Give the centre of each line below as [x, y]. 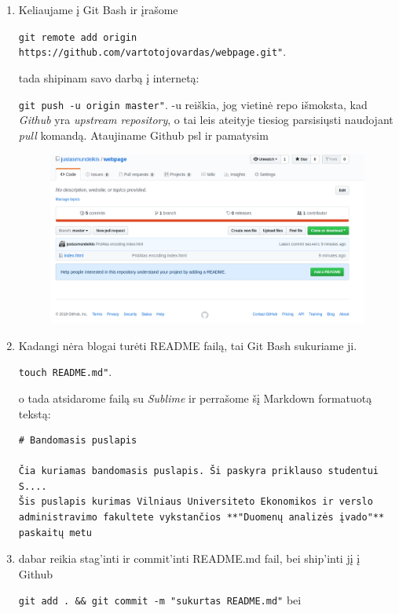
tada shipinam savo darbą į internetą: [109, 77]
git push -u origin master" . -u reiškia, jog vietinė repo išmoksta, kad [193, 104]
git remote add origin [78, 37]
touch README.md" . [65, 372]
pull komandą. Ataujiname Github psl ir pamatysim [143, 135]
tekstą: [35, 413]
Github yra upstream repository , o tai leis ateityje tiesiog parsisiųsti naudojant [206, 120]
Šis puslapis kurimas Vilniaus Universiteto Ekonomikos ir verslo [196, 502]
